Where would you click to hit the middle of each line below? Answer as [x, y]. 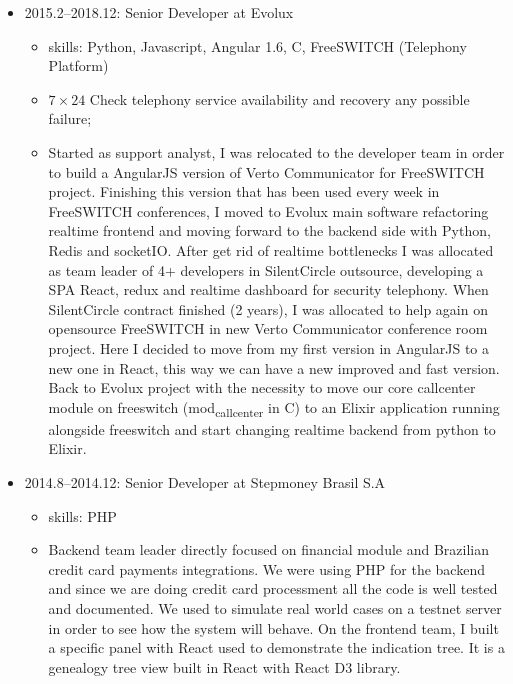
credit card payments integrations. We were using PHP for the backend [266, 568]
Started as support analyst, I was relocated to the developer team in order [276, 151]
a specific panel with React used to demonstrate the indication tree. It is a [276, 647]
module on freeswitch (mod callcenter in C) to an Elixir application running [274, 408]
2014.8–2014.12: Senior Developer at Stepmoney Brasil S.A [205, 482]
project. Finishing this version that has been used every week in [244, 191]
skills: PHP [82, 515]
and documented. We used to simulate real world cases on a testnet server [275, 607]
